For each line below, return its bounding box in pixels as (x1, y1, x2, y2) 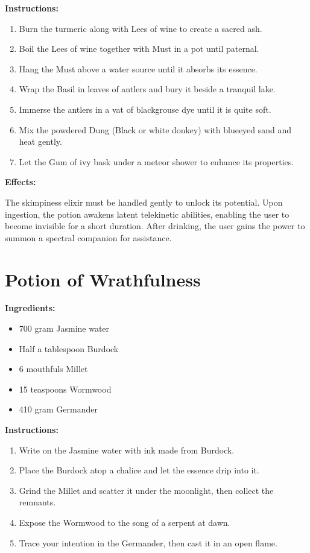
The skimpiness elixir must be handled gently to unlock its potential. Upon (5, 195, 283, 208)
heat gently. (19, 135, 62, 148)
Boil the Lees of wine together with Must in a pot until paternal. (19, 42, 259, 55)
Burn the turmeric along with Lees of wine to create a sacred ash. (19, 22, 262, 34)
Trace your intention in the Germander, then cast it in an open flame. (19, 536, 277, 549)
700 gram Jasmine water (19, 322, 110, 335)
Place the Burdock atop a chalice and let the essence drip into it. (19, 464, 259, 476)
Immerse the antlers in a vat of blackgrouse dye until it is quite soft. (19, 103, 271, 115)
